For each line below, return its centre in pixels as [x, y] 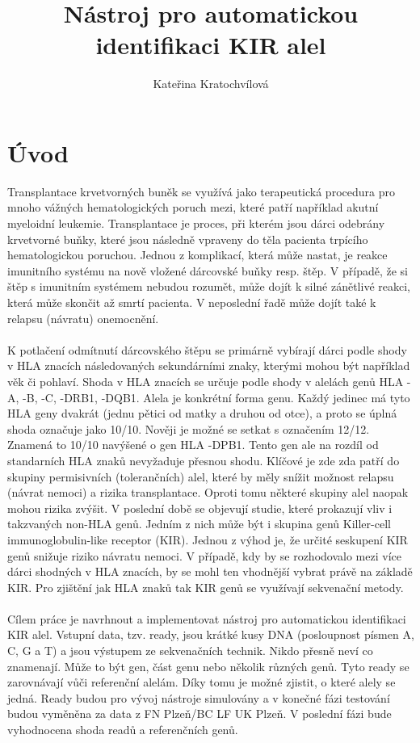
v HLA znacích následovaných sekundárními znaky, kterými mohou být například [209, 365]
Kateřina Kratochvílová [211, 84]
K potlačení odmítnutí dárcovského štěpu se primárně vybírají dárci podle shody [207, 349]
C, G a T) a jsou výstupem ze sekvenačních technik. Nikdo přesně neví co [190, 651]
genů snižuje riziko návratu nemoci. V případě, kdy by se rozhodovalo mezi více [204, 555]
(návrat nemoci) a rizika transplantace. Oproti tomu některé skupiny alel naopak [208, 492]
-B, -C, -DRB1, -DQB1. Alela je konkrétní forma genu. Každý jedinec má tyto [216, 397]
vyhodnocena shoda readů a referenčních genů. [123, 730]
